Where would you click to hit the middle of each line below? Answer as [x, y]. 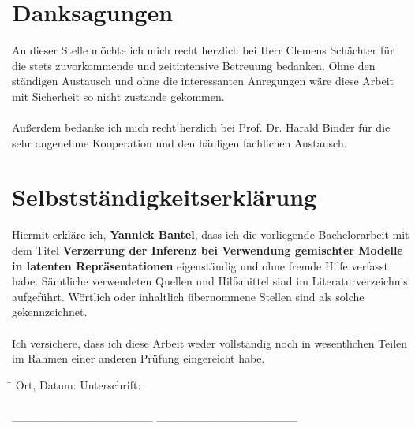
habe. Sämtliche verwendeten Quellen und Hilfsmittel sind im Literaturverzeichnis [210, 281]
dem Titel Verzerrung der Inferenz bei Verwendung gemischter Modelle [207, 250]
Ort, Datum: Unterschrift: [78, 384]
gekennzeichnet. [50, 312]
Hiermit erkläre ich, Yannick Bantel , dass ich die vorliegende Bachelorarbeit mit [211, 234]
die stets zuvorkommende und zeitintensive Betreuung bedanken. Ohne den [194, 65]
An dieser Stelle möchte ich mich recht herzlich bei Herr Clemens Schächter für [203, 50]
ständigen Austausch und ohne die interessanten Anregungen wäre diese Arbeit [203, 81]
